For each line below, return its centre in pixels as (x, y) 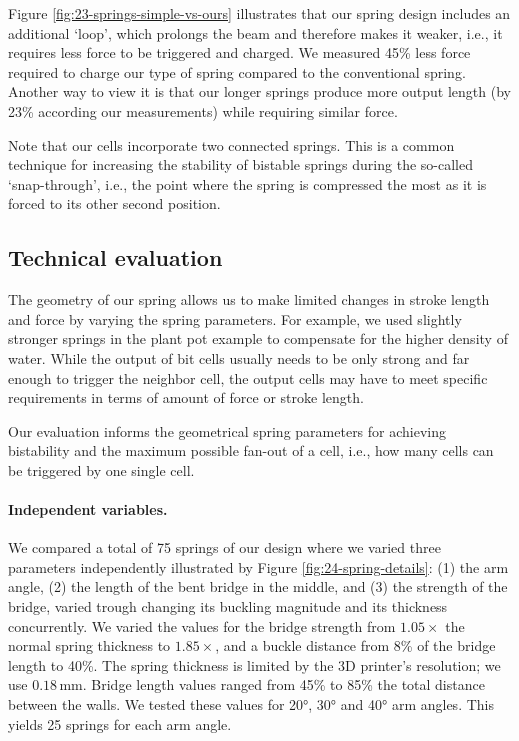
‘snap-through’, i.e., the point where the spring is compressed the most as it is (247, 183)
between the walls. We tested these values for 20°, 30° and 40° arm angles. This (251, 704)
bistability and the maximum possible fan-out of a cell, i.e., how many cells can (251, 450)
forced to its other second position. (114, 203)
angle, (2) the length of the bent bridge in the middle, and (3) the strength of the (258, 586)
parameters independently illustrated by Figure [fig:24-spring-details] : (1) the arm (258, 566)
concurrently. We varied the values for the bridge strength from (202, 625)
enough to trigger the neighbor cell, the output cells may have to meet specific (248, 377)
